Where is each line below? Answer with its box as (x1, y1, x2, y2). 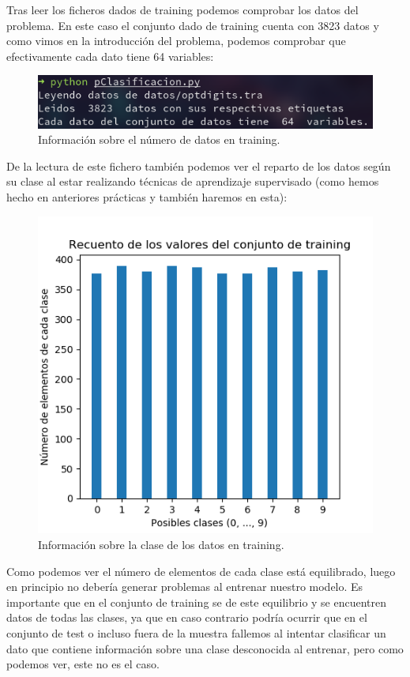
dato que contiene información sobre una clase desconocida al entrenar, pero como (6, 640, 404, 656)
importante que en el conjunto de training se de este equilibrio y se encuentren (6, 593, 387, 610)
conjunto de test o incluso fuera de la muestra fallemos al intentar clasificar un (6, 625, 386, 641)
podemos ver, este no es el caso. (6, 656, 160, 672)
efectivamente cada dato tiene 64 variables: (6, 47, 214, 64)
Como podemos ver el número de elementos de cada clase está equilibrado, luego (6, 562, 396, 579)
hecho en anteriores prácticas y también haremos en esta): (6, 188, 288, 205)
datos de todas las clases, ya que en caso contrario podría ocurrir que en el (6, 609, 367, 626)
